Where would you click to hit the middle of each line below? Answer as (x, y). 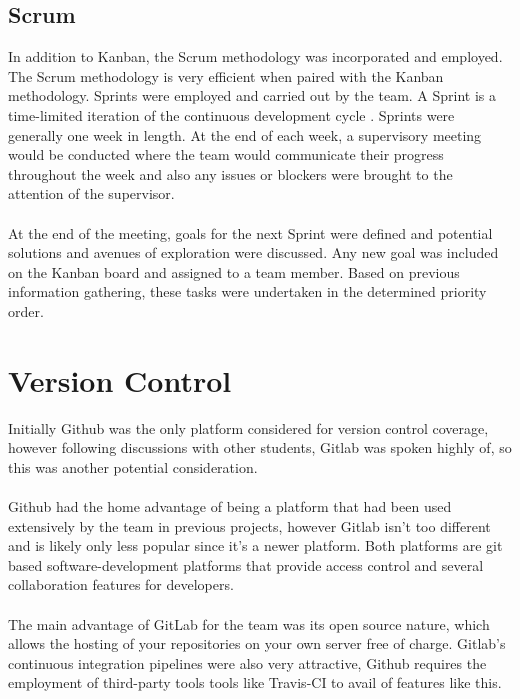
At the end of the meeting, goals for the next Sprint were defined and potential (250, 232)
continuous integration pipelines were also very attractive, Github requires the (247, 662)
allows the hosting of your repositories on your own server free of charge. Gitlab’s (257, 643)
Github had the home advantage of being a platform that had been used (230, 506)
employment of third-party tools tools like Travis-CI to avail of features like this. (255, 682)
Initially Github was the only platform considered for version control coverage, (248, 427)
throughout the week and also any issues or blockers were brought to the (230, 173)
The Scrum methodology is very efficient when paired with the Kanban (226, 75)
